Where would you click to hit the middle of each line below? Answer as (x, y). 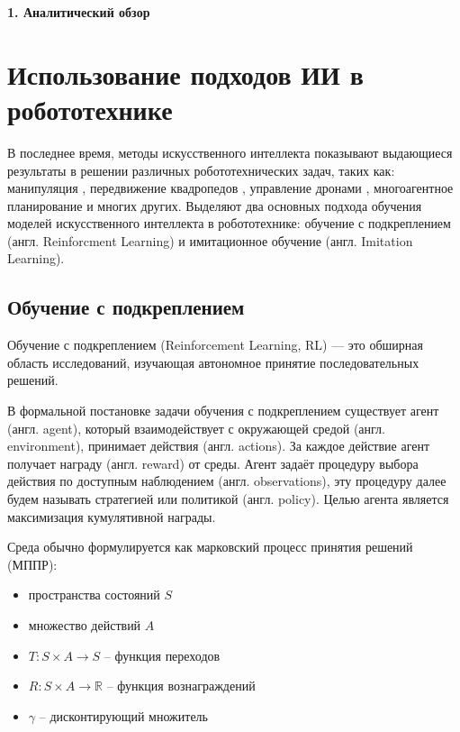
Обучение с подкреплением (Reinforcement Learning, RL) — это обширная (215, 345)
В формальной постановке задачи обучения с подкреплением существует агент (223, 411)
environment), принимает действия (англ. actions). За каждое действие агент (219, 446)
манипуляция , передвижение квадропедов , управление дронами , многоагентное (230, 188)
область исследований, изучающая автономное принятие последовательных (213, 362)
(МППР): (32, 564)
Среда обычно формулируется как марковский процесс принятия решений (210, 547)
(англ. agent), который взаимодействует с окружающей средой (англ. (196, 428)
